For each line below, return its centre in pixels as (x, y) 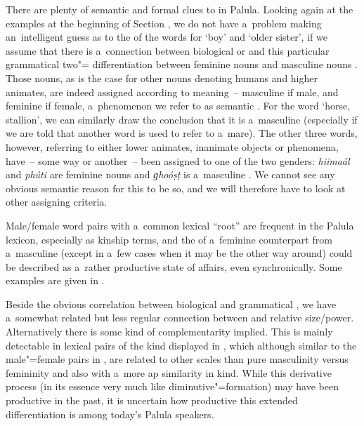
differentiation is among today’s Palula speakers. (110, 414)
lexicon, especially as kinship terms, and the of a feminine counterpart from (169, 239)
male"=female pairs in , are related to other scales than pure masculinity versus (177, 359)
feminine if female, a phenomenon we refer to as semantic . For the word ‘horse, (178, 106)
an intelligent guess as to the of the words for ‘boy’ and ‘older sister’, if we (167, 37)
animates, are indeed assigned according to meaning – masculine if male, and (172, 92)
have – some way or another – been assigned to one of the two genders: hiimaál (178, 160)
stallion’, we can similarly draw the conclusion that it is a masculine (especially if (182, 119)
